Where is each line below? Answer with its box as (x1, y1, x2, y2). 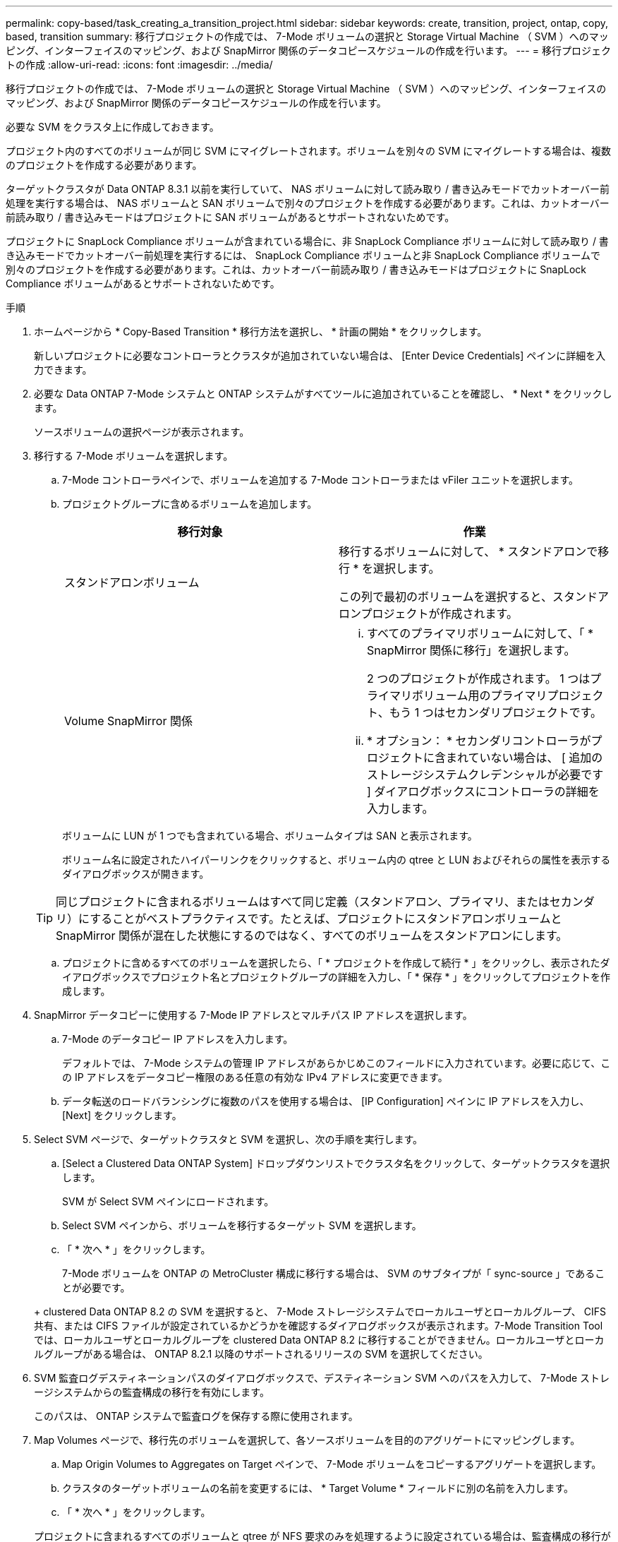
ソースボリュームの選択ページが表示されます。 (34, 426, 250, 438)
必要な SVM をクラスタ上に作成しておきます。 (6, 121, 219, 133)
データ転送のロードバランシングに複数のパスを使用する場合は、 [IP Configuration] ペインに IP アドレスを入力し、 (62, 1095, 590, 1107)
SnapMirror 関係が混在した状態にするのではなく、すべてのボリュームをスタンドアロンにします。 (56, 928, 568, 943)
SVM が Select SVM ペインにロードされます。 (62, 1195, 274, 1207)
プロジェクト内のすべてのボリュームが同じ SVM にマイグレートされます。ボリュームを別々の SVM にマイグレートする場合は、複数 (6, 145, 611, 157)
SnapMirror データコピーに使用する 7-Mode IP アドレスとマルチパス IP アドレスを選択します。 (34, 1009, 473, 1021)
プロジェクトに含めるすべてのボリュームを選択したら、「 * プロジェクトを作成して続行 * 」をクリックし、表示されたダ (62, 957, 610, 969)
